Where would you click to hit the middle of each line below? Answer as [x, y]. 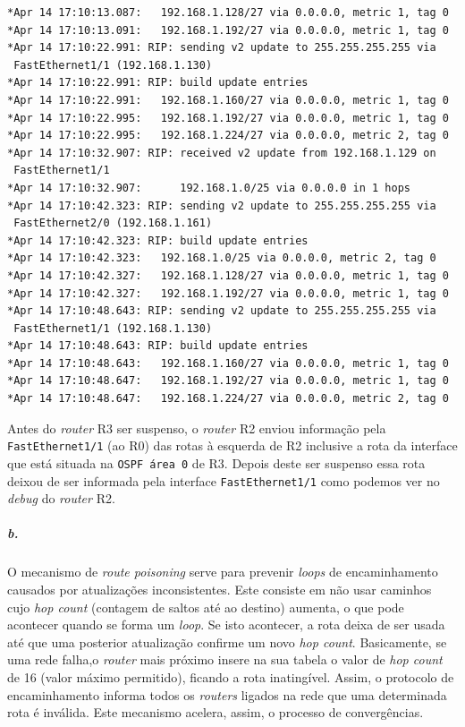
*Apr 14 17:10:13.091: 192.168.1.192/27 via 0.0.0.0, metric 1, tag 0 [228, 30]
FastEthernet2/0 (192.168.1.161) [113, 223]
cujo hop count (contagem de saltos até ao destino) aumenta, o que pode [206, 607]
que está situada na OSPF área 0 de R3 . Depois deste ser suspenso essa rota [216, 462]
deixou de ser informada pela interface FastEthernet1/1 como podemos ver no [224, 480]
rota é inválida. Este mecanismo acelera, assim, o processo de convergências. [216, 712]
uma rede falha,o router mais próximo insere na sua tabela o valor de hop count [225, 659]
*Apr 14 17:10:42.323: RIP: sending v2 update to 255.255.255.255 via [222, 205]
